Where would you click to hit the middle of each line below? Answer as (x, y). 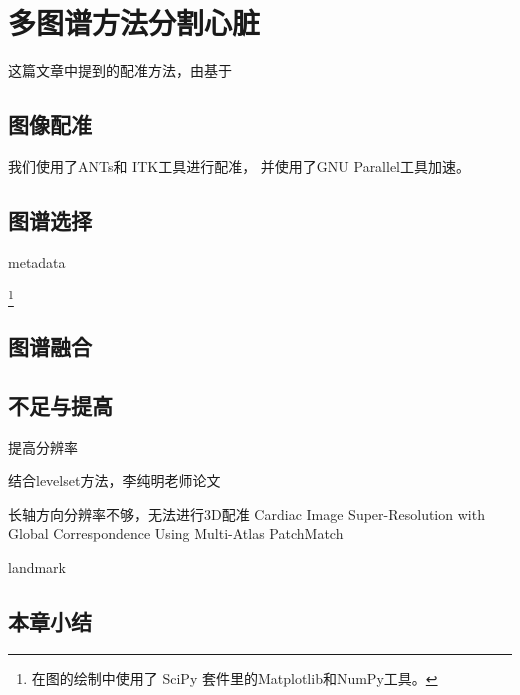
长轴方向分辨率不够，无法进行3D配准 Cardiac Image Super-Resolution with (246, 513)
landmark (37, 567)
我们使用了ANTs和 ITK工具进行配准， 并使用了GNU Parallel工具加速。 (239, 165)
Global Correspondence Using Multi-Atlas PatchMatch (176, 533)
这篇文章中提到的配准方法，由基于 (120, 70)
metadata (37, 261)
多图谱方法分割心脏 (134, 22)
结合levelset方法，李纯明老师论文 (114, 480)
